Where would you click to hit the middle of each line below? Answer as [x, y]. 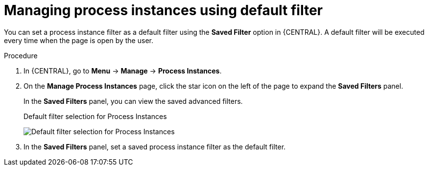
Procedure [21, 55]
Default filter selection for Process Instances [95, 116]
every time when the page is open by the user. [79, 40]
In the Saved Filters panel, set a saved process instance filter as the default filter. [155, 146]
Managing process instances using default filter [163, 10]
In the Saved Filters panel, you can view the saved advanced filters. [133, 101]
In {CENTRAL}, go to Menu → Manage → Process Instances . [123, 71]
